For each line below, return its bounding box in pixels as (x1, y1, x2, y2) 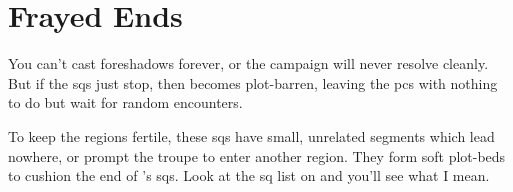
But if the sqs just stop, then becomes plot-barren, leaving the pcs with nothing (8, 72, 498, 93)
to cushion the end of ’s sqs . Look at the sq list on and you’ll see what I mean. (8, 165, 490, 186)
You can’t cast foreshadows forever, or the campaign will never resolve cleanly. (8, 53, 489, 74)
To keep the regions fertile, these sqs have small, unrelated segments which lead (8, 125, 495, 146)
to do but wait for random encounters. (8, 92, 243, 113)
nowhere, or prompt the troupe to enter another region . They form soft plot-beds (8, 145, 506, 166)
